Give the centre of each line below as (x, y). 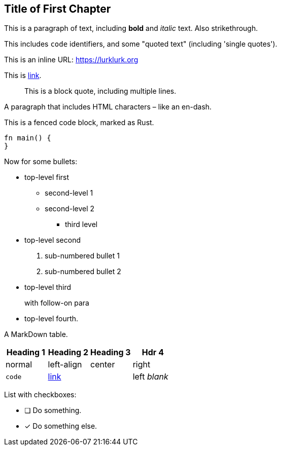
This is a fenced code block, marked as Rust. (79, 123)
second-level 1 (69, 193)
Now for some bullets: (41, 162)
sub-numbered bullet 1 (82, 256)
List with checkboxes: (40, 395)
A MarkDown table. (36, 334)
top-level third (48, 287)
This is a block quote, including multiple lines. (100, 91)
